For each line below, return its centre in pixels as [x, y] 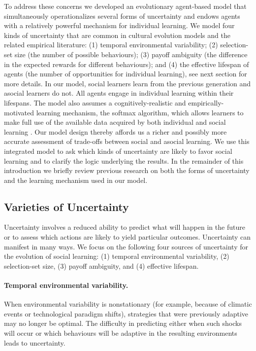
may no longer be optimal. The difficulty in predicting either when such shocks [123, 323]
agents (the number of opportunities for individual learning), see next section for [126, 74]
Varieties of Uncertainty [66, 206]
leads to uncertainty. [35, 342]
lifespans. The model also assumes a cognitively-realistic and [95, 102]
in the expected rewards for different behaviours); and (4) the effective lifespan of [127, 64]
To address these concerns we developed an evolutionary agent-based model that [125, 6]
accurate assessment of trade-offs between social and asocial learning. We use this [127, 141]
